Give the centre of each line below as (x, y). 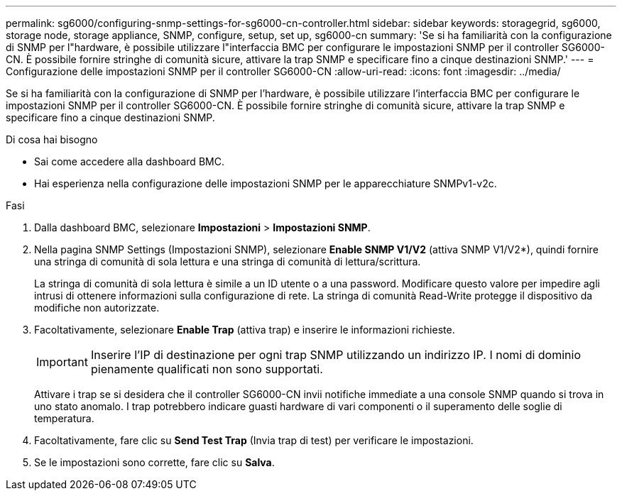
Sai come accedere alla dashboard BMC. (129, 161)
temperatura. (64, 418)
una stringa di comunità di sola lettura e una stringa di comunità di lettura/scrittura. (228, 261)
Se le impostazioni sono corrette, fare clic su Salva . (154, 462)
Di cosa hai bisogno (52, 139)
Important (62, 362)
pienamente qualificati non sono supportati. (207, 369)
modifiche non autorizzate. (97, 308)
